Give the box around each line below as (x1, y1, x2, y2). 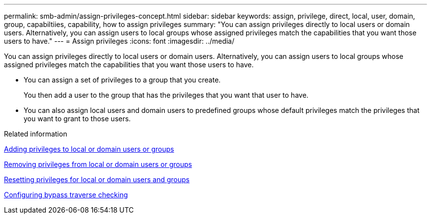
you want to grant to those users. (24, 114, 131, 123)
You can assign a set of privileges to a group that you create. (24, 76, 221, 84)
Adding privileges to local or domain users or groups (4, 145, 174, 153)
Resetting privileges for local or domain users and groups (4, 175, 190, 184)
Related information (4, 130, 67, 138)
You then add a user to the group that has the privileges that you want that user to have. (24, 91, 308, 99)
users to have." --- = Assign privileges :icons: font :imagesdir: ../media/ (4, 37, 235, 45)
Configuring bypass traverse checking (4, 191, 128, 199)
